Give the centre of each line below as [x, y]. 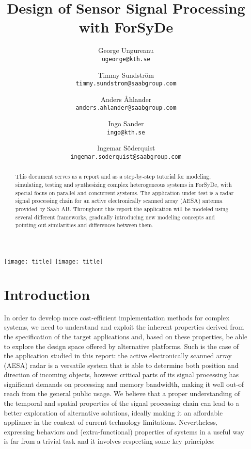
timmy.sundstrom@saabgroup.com [126, 84]
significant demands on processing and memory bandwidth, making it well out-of [124, 384]
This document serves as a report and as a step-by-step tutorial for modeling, [113, 176]
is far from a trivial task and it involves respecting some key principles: [110, 441]
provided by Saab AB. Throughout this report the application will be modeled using [122, 208]
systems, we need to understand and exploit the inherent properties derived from [124, 327]
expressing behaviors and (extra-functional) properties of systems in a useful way [124, 431]
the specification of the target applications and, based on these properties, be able [126, 336]
